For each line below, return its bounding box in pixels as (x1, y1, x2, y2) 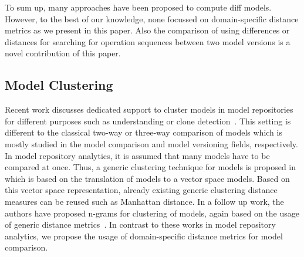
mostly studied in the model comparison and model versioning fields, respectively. (5, 137, 298, 150)
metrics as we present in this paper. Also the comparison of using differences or (5, 24, 290, 36)
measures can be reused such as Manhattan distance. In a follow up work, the (5, 195, 284, 207)
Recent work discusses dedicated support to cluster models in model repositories (5, 103, 293, 116)
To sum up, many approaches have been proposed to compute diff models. (5, 1, 272, 13)
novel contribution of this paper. (5, 47, 121, 59)
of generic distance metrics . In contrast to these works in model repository (5, 218, 276, 231)
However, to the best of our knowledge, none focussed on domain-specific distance (5, 12, 299, 25)
